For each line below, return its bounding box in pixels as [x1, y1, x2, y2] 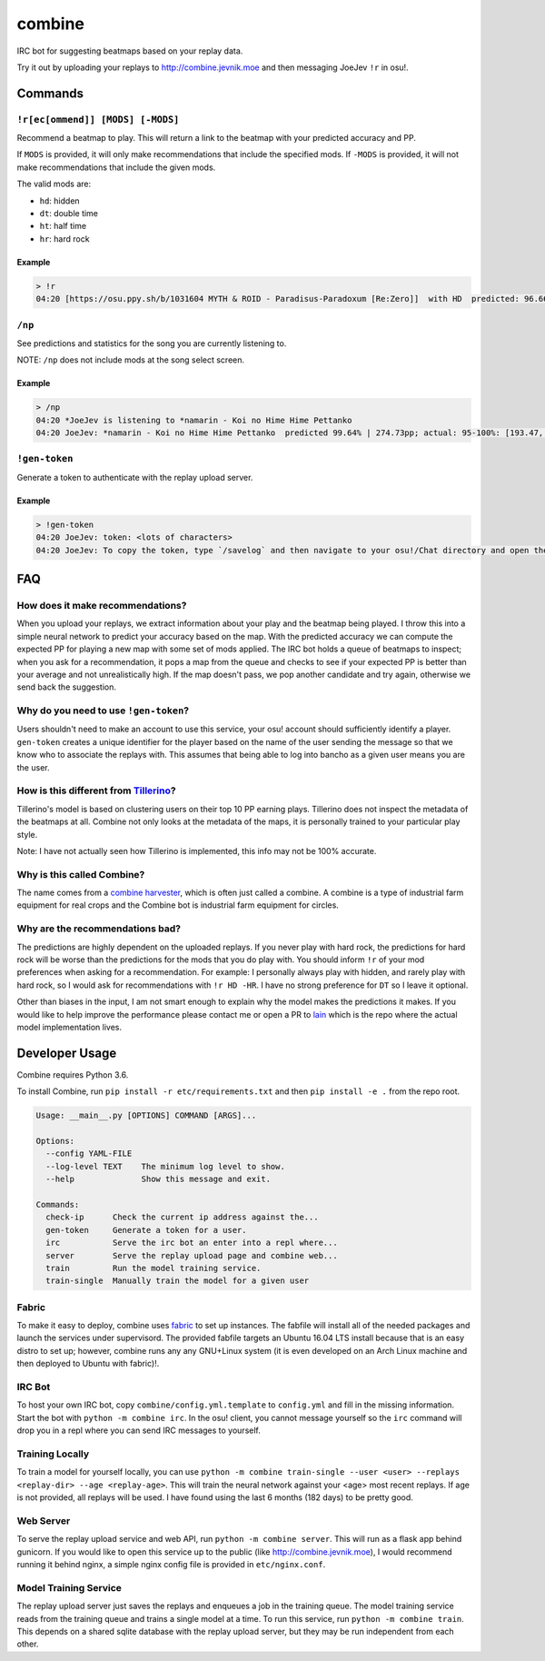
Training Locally [16, 1447, 90, 1460]
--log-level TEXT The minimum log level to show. [45, 1161, 285, 1171]
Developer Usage [16, 1045, 117, 1060]
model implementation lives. [16, 1021, 123, 1032]
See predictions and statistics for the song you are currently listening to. [16, 337, 287, 349]
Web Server [16, 1514, 71, 1527]
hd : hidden [39, 195, 81, 206]
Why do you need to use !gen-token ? [16, 704, 190, 717]
